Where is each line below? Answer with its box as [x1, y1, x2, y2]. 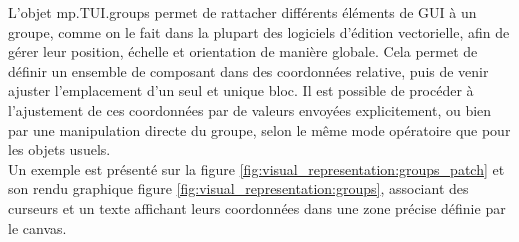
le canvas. [8, 217, 67, 238]
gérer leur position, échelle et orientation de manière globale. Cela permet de [8, 41, 478, 62]
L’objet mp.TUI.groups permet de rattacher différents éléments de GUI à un [8, 2, 477, 22]
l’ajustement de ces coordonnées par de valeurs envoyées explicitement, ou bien [8, 99, 492, 120]
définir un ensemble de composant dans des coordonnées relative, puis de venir [8, 60, 489, 81]
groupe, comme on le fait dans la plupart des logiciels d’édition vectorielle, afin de [8, 21, 510, 42]
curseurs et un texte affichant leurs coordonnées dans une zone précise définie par [8, 197, 506, 218]
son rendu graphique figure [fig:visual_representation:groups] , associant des [8, 178, 469, 199]
